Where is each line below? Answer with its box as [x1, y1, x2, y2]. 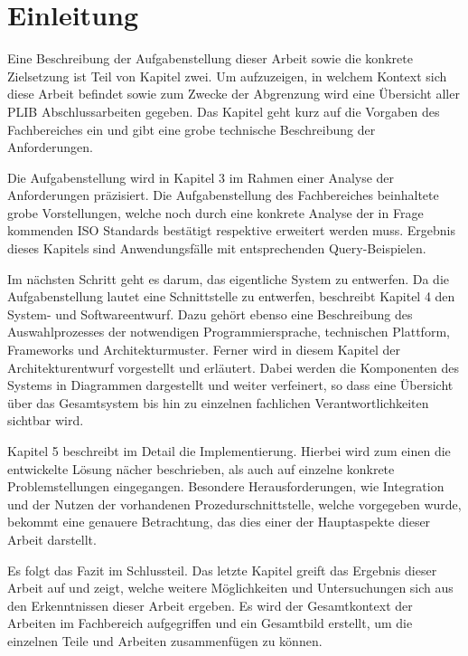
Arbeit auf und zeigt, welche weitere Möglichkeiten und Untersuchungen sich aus [7, 578, 454, 597]
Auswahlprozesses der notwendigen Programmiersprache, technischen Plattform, [7, 322, 450, 341]
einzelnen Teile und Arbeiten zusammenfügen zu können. [7, 631, 323, 650]
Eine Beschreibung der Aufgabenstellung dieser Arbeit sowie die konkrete [7, 49, 413, 68]
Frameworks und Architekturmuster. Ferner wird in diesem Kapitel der [7, 340, 400, 359]
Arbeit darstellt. [7, 529, 97, 548]
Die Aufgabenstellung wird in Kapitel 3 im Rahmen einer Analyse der [7, 167, 395, 186]
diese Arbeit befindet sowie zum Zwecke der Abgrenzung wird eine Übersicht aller [7, 84, 460, 103]
